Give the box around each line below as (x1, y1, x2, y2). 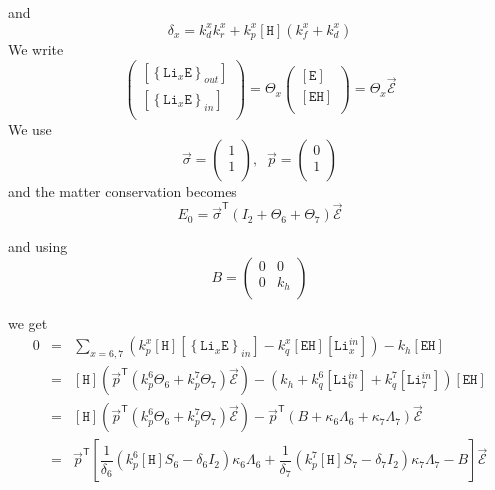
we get (8, 312, 48, 333)
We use (8, 118, 52, 139)
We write (8, 39, 64, 60)
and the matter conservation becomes (8, 181, 237, 202)
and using (8, 236, 68, 257)
